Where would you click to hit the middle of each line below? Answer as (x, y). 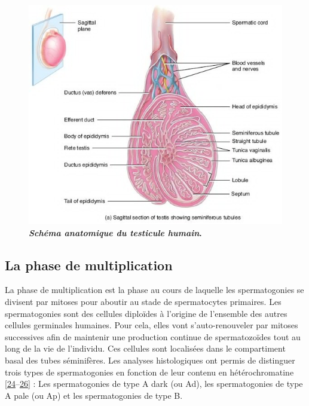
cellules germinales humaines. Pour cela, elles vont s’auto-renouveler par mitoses (152, 325)
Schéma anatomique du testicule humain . (115, 232)
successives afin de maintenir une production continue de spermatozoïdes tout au (153, 336)
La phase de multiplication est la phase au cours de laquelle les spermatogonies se (154, 290)
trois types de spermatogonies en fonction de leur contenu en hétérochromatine (149, 372)
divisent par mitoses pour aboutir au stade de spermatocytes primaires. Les (143, 301)
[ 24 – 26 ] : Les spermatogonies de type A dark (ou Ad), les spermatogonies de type (154, 384)
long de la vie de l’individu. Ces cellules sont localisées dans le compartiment (145, 348)
